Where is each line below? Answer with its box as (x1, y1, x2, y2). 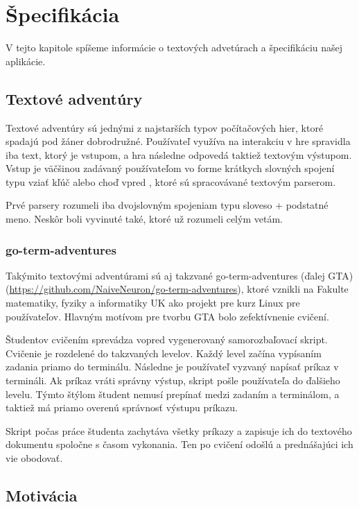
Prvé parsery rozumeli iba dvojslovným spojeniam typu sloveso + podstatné (6, 198, 329, 212)
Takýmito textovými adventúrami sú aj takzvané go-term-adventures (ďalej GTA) (6, 268, 353, 282)
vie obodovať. (6, 451, 63, 465)
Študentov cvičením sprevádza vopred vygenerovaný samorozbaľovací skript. (6, 332, 328, 347)
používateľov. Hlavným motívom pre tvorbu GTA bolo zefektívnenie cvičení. (6, 309, 329, 323)
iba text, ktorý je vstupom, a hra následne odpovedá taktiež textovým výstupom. (6, 147, 352, 162)
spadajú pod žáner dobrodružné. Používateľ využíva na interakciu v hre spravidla (6, 134, 351, 148)
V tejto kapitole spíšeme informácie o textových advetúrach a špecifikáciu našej (6, 40, 343, 55)
